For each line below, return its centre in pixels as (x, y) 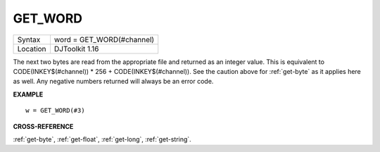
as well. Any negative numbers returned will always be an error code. (113, 82)
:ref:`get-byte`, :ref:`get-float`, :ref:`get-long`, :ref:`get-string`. (102, 139)
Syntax (29, 39)
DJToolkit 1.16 (76, 49)
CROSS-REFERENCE (43, 126)
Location (32, 49)
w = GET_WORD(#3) (55, 110)
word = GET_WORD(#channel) (104, 39)
